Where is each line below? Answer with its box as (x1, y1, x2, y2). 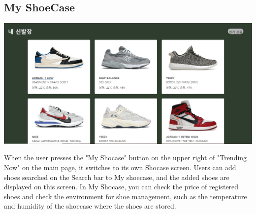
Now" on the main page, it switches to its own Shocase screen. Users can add (4, 162, 236, 172)
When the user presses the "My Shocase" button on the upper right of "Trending (4, 152, 247, 163)
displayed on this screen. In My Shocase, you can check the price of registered (4, 181, 239, 192)
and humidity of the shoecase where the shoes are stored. (4, 201, 176, 211)
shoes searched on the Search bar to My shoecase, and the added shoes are (4, 172, 229, 182)
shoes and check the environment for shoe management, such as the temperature (4, 191, 247, 201)
